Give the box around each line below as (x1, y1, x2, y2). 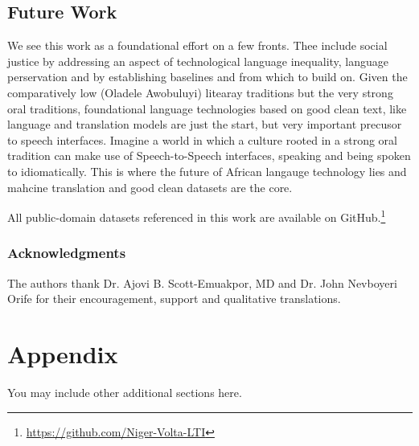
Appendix (7, 337, 118, 370)
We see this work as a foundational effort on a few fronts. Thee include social (7, 37, 388, 54)
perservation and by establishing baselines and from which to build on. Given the (7, 68, 408, 85)
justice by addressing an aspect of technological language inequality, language (7, 52, 389, 69)
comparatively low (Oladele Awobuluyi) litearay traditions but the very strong (7, 84, 393, 100)
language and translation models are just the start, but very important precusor (7, 116, 402, 133)
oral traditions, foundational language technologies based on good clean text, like (7, 100, 407, 117)
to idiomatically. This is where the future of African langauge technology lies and (7, 162, 407, 179)
